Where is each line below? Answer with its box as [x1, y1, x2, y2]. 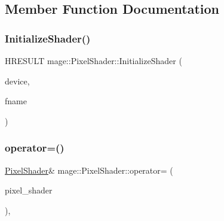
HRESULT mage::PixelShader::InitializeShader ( [5, 55, 182, 66]
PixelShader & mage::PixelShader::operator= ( [5, 164, 173, 176]
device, [5, 74, 30, 87]
